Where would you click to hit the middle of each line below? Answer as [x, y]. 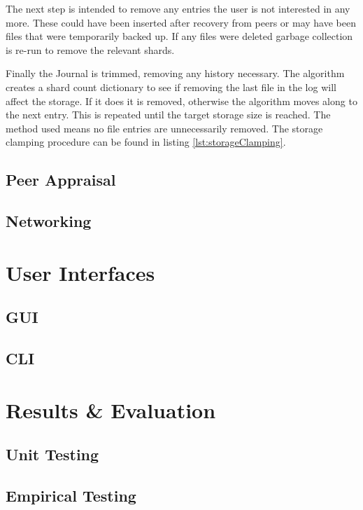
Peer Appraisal [61, 180]
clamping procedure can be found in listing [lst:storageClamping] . [146, 142]
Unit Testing [52, 454]
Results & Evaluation [111, 409]
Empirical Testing [71, 495]
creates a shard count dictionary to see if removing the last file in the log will [171, 87]
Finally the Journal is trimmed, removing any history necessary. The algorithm [175, 73]
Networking [49, 221]
